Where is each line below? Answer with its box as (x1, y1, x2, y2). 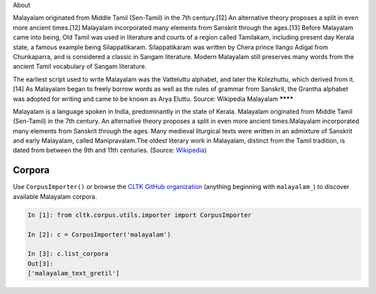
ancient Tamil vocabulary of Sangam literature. (13, 63, 147, 71)
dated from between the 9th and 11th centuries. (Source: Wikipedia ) (13, 146, 207, 154)
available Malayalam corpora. (13, 192, 97, 201)
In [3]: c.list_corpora (27, 250, 109, 258)
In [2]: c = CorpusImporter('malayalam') (27, 230, 171, 238)
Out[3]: (27, 259, 54, 268)
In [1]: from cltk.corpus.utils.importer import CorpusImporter (27, 211, 252, 219)
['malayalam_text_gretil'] (27, 270, 120, 277)
